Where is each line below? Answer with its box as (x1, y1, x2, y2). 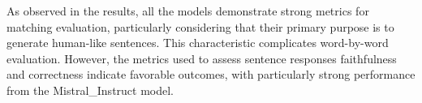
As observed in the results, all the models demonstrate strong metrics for (6, 2, 369, 19)
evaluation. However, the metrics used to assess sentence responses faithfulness (6, 49, 397, 67)
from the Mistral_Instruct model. (6, 81, 174, 98)
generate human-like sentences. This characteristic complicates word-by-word (6, 34, 389, 51)
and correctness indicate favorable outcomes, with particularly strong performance (6, 66, 416, 83)
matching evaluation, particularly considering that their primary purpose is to (6, 18, 394, 35)
